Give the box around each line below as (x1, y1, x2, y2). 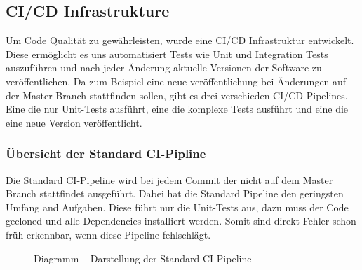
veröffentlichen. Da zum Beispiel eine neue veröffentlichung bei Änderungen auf (6, 73, 347, 88)
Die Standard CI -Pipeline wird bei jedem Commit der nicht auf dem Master (6, 172, 333, 187)
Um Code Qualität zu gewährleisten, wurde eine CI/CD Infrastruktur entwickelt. (6, 33, 354, 48)
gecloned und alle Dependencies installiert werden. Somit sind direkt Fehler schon (6, 213, 356, 228)
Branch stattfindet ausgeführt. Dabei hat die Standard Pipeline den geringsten (6, 186, 344, 201)
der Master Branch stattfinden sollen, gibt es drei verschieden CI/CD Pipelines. (6, 87, 348, 102)
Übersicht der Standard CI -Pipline (6, 145, 206, 162)
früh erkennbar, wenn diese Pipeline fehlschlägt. (6, 227, 211, 241)
